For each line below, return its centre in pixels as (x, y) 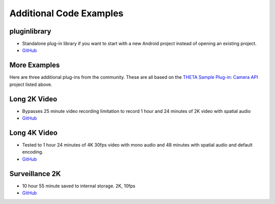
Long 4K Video (34, 133)
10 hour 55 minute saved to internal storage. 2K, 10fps (79, 186)
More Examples (35, 65)
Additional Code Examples (66, 13)
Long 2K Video (33, 99)
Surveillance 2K (35, 174)
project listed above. (31, 84)
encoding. (33, 152)
